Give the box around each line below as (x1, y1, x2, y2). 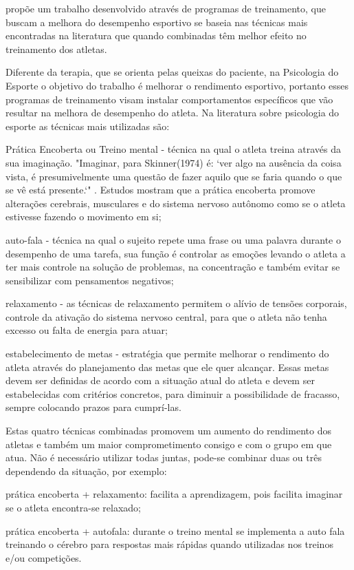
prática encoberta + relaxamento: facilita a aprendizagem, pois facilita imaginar (5, 487, 343, 501)
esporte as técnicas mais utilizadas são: (5, 118, 170, 133)
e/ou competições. (5, 550, 82, 564)
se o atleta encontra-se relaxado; (5, 500, 141, 514)
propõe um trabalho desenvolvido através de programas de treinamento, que (5, 1, 326, 15)
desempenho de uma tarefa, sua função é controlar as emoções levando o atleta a (5, 246, 346, 260)
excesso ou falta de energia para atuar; (5, 323, 168, 337)
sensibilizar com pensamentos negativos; (5, 273, 174, 287)
